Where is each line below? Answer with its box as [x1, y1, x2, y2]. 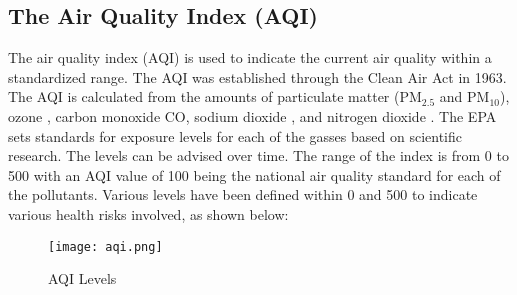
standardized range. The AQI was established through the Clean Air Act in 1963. [8, 66, 507, 87]
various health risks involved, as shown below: [8, 203, 289, 224]
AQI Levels [48, 268, 117, 289]
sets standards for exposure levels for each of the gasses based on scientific [8, 125, 462, 146]
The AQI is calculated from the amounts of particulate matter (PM [8, 86, 422, 107]
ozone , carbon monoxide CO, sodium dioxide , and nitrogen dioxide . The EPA [8, 105, 497, 126]
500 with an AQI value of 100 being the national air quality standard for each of [8, 164, 501, 185]
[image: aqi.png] [48, 239, 163, 254]
